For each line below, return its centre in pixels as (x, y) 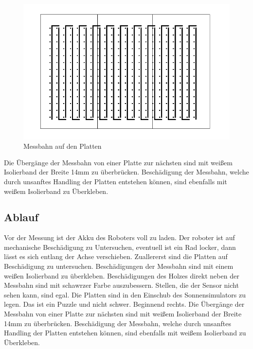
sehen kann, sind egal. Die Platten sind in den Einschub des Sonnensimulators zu (125, 294)
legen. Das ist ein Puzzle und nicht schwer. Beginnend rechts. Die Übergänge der (124, 304)
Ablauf (21, 217)
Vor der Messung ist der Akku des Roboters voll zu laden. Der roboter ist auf (119, 237)
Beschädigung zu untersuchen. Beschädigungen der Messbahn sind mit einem (119, 266)
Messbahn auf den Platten (63, 146)
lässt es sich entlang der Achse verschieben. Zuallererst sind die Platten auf (116, 256)
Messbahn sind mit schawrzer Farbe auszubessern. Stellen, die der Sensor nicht (121, 285)
